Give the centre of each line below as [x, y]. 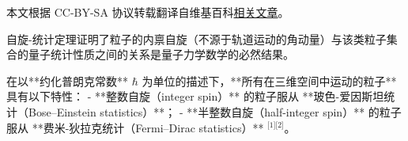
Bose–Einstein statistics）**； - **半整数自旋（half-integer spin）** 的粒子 [215, 111]
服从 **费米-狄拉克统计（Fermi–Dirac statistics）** [135, 127]
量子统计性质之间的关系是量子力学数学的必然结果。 [161, 54]
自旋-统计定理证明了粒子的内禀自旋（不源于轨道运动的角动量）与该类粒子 [196, 38]
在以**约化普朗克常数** [67, 80]
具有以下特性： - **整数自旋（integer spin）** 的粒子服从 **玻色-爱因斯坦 [195, 96]
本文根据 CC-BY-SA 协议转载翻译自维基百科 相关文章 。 [148, 12]
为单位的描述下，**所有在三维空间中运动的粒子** [269, 80]
